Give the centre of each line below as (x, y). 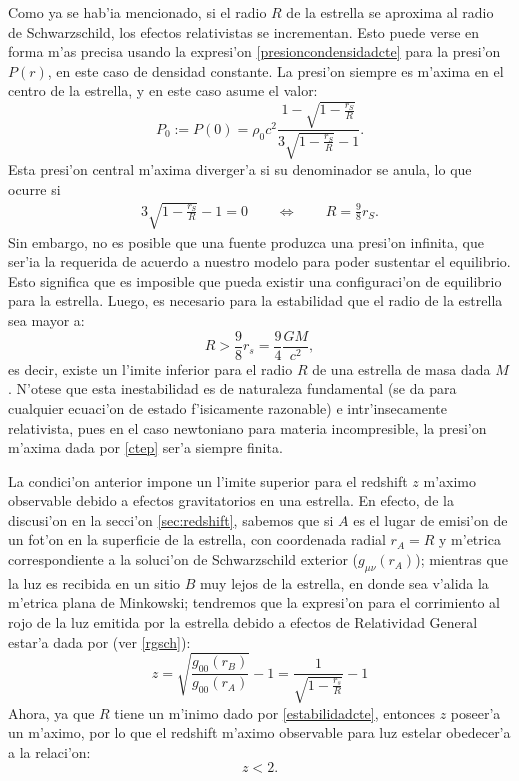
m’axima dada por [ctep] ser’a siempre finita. (145, 447)
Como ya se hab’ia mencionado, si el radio (137, 12)
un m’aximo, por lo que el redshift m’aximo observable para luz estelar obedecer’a (259, 732)
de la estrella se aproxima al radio (390, 12)
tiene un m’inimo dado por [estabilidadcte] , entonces (275, 712)
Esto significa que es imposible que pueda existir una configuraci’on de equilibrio (255, 280)
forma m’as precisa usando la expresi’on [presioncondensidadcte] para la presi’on (254, 51)
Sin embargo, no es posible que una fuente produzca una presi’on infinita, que (246, 241)
